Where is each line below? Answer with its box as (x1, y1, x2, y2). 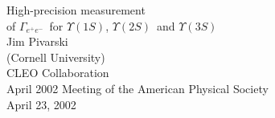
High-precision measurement (6, 2, 146, 18)
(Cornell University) (6, 48, 105, 65)
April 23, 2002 (6, 96, 76, 112)
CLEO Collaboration (6, 64, 109, 81)
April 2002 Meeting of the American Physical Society (6, 79, 269, 96)
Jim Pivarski (6, 33, 68, 50)
